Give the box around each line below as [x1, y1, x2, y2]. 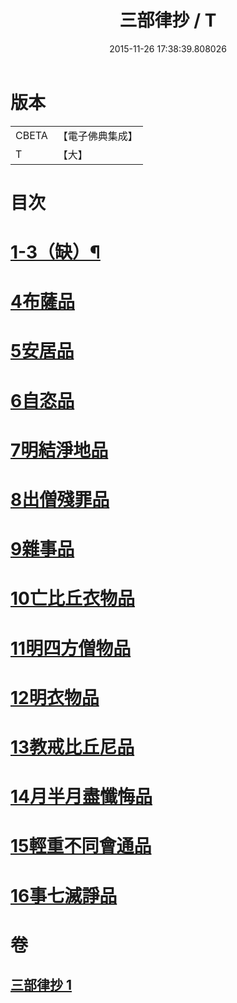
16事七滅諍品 [10, 884, 118, 907]
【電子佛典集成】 [57, 129, 138, 143]
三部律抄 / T [119, 9, 217, 32]
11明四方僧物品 [10, 637, 132, 660]
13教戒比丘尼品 [10, 736, 135, 758]
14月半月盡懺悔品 [10, 786, 153, 808]
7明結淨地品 [10, 439, 109, 461]
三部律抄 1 [10, 977, 73, 994]
